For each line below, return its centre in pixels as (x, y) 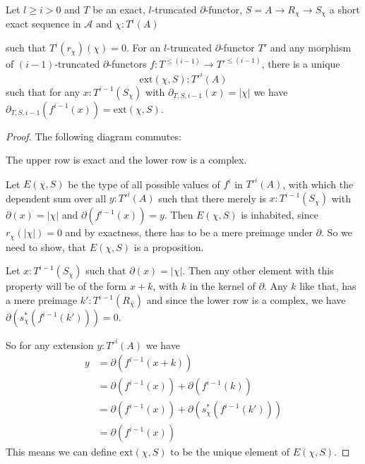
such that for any (43, 91)
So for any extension (50, 344)
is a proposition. (169, 246)
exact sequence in (43, 24)
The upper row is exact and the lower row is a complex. (126, 160)
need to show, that (46, 246)
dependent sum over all (56, 198)
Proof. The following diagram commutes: (94, 136)
